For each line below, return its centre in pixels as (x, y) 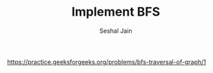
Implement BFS (116, 12)
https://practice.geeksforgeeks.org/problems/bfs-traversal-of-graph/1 (107, 61)
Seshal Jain (116, 31)
